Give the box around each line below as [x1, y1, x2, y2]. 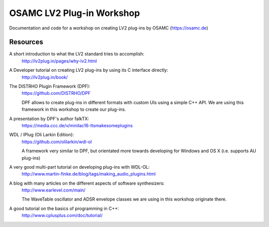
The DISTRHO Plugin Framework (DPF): [9, 83, 91, 89]
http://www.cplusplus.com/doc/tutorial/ [21, 213, 103, 219]
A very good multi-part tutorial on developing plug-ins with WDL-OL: [9, 164, 150, 170]
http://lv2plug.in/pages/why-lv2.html [21, 58, 97, 64]
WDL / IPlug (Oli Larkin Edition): [9, 132, 74, 138]
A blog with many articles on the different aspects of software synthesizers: [9, 180, 165, 186]
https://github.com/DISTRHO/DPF [21, 90, 91, 96]
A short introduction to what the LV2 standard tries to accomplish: [9, 51, 144, 57]
